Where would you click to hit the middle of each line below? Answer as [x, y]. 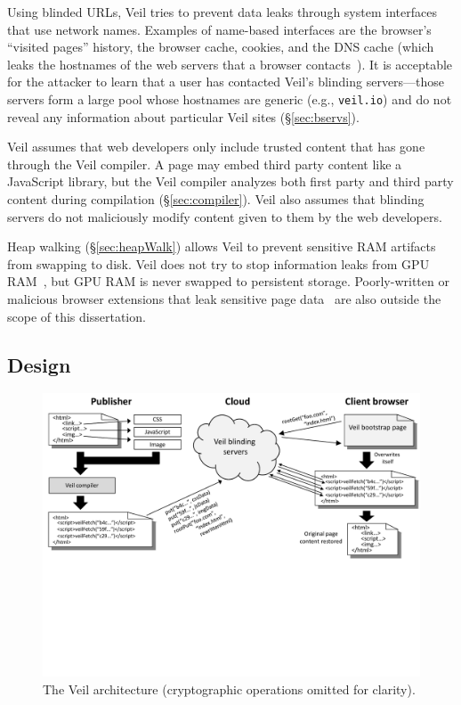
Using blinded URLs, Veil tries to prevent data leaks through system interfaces [222, 12]
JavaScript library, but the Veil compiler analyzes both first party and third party [230, 181]
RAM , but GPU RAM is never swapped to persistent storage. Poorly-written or [228, 281]
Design [39, 364]
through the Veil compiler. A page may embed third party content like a [205, 164]
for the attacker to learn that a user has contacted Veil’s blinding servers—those [226, 82]
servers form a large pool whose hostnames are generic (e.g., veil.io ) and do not [230, 98]
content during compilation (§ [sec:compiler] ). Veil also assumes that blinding [216, 199]
